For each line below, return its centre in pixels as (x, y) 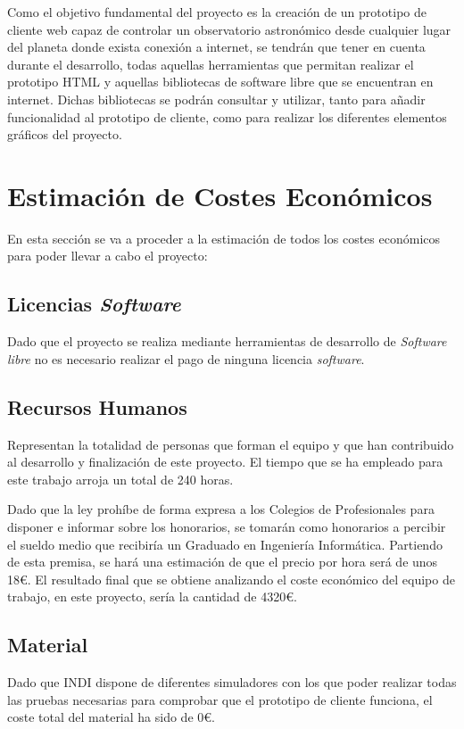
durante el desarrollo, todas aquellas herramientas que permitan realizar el (211, 64)
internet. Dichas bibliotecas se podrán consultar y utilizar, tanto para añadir (216, 99)
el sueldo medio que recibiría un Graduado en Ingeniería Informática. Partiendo (225, 544)
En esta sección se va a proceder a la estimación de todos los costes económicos (224, 238)
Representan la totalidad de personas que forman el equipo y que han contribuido (231, 444)
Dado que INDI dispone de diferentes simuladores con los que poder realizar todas (232, 682)
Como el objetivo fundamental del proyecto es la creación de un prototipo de (217, 12)
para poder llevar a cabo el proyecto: (108, 256)
